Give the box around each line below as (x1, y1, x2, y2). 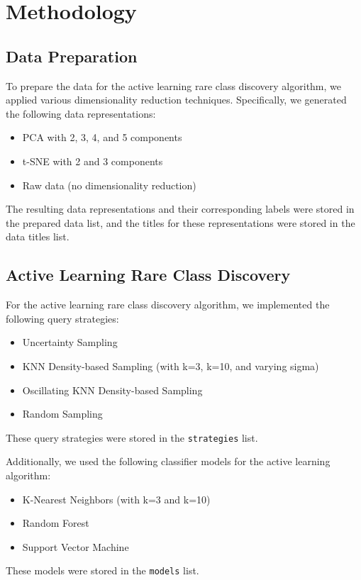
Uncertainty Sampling (22, 335, 118, 350)
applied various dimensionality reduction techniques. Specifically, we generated (6, 92, 347, 107)
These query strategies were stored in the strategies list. (6, 430, 258, 445)
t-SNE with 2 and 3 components (22, 153, 163, 168)
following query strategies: (6, 311, 119, 325)
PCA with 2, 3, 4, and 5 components (22, 130, 182, 145)
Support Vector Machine (22, 539, 129, 554)
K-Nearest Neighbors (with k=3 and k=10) (22, 491, 211, 506)
